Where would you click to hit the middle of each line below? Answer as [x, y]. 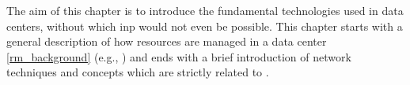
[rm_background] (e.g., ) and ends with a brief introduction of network [179, 56]
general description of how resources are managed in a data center [167, 41]
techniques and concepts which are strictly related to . [138, 72]
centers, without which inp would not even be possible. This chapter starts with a [205, 26]
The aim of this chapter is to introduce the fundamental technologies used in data [205, 10]
